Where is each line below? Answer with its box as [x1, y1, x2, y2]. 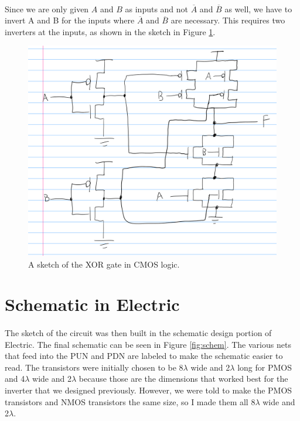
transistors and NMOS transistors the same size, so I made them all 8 [5, 395, 255, 408]
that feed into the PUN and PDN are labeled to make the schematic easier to [5, 350, 283, 362]
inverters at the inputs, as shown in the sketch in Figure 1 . [5, 25, 216, 37]
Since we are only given [5, 2, 89, 15]
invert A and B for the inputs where [5, 14, 135, 26]
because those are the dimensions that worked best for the [79, 372, 288, 385]
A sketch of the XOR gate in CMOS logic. [28, 258, 180, 270]
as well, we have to [224, 2, 292, 15]
